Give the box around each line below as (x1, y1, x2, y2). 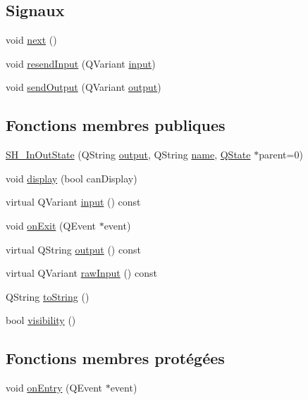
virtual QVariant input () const (6, 194, 141, 209)
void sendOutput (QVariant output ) (6, 80, 161, 94)
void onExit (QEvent (6, 218, 96, 232)
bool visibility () (6, 313, 76, 327)
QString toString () (6, 289, 90, 304)
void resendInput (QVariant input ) (6, 56, 156, 70)
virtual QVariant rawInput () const (6, 265, 157, 280)
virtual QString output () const (6, 242, 141, 256)
